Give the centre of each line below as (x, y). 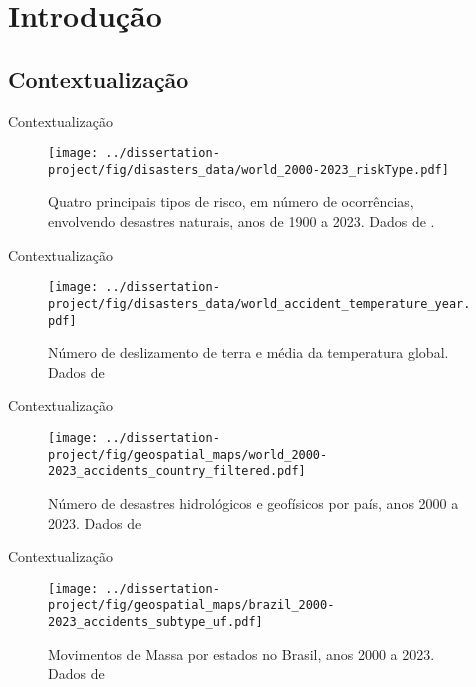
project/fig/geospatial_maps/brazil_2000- (191, 605)
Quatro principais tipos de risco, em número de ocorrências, (231, 201)
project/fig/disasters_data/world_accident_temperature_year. (259, 303)
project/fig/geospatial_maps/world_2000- (188, 454)
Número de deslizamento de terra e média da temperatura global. (248, 352)
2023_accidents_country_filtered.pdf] (177, 471)
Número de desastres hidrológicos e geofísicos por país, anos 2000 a (253, 502)
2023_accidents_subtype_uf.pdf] (155, 622)
